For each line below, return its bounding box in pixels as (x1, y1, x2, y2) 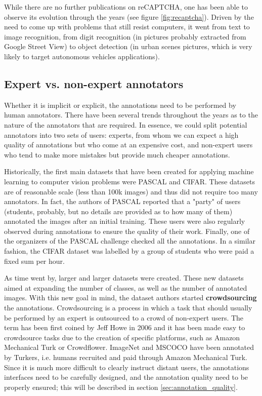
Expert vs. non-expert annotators (4, 75, 184, 91)
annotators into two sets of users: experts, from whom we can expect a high (4, 129, 239, 140)
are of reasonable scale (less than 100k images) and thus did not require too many (4, 186, 258, 196)
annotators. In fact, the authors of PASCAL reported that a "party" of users (4, 196, 241, 207)
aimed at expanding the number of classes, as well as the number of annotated (4, 282, 247, 293)
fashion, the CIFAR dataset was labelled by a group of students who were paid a (4, 246, 254, 256)
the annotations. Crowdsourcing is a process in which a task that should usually (4, 302, 252, 313)
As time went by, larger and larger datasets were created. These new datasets (4, 272, 244, 283)
